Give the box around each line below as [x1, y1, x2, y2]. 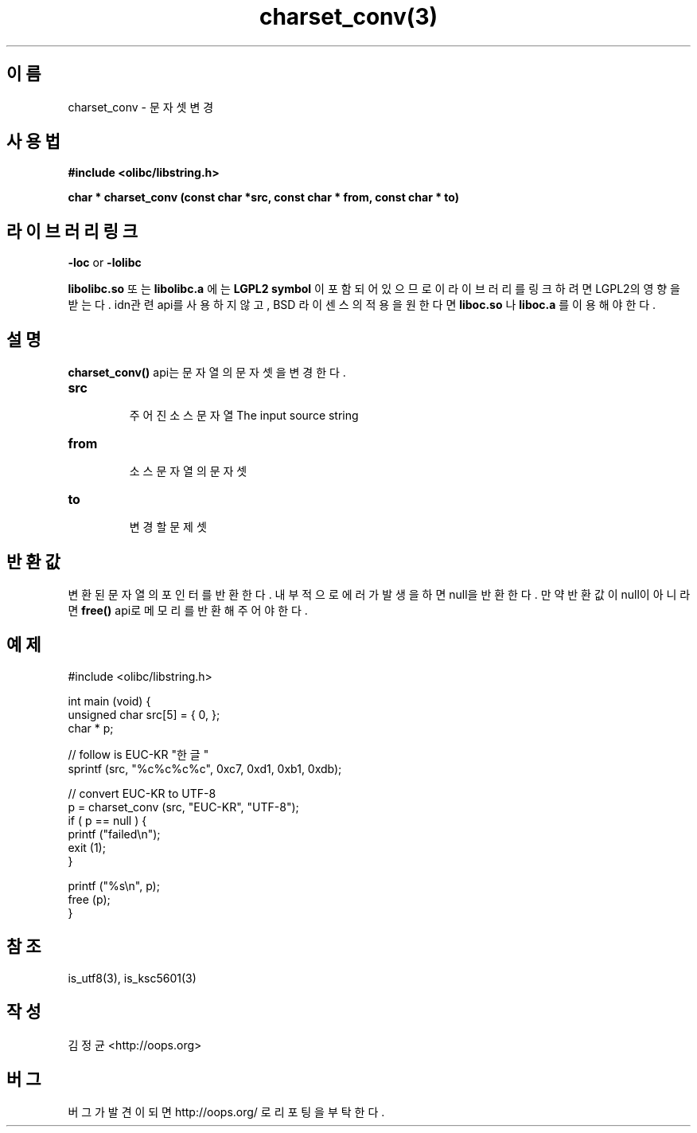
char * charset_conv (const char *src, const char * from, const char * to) [68, 190, 459, 205]
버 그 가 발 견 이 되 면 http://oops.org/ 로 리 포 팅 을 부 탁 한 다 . [68, 1105, 385, 1119]
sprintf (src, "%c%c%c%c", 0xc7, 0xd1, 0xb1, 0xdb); [68, 761, 342, 776]
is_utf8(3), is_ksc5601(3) [68, 971, 197, 985]
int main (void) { [68, 693, 151, 708]
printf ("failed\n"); [68, 826, 161, 841]
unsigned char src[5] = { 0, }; [68, 707, 220, 721]
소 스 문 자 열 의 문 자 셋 [129, 464, 247, 479]
